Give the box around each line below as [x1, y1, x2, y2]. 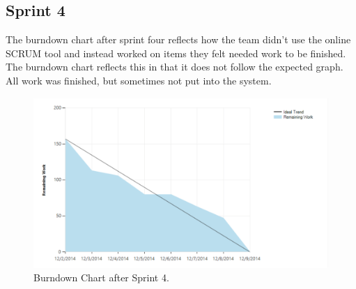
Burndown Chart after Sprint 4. [33, 270, 169, 285]
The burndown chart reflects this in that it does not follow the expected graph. [6, 59, 343, 74]
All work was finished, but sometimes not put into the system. [6, 73, 272, 87]
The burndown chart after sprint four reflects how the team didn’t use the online [6, 32, 351, 47]
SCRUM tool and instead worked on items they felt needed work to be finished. [6, 45, 346, 60]
